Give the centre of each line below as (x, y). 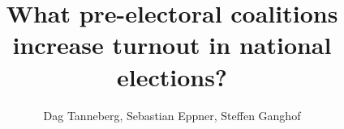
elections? (172, 76)
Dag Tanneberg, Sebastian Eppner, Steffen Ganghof (172, 115)
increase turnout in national (172, 45)
